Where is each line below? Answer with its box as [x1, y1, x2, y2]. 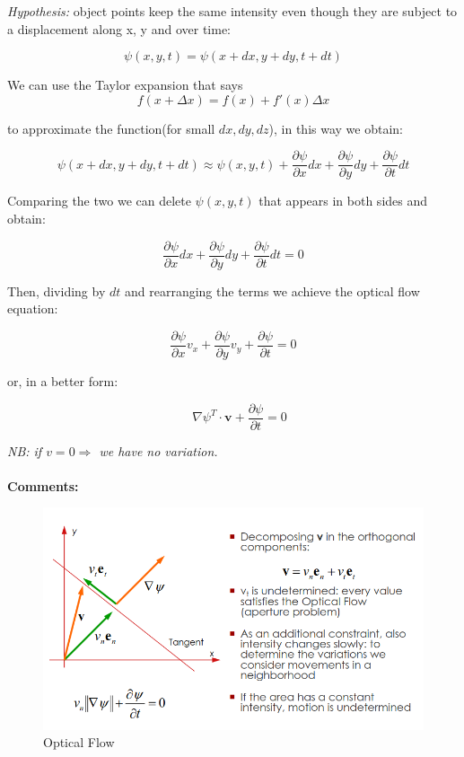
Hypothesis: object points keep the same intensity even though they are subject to [7, 2, 458, 20]
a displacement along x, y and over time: [7, 19, 231, 38]
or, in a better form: [7, 371, 118, 390]
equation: [7, 299, 58, 318]
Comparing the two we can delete [7, 191, 191, 210]
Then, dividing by [7, 281, 106, 300]
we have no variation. [99, 441, 218, 460]
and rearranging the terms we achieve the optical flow [124, 281, 420, 300]
